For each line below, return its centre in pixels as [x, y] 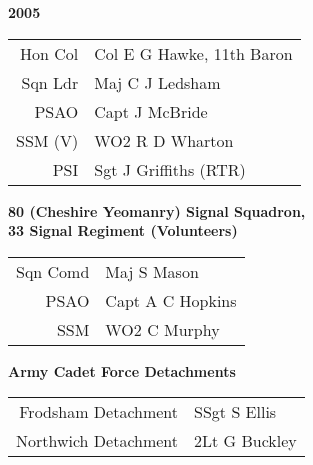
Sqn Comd [53, 271]
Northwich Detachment [97, 441]
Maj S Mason [152, 271]
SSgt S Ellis [235, 412]
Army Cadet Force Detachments [122, 370]
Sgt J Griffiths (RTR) [170, 169]
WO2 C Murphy [162, 329]
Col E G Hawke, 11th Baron [193, 53]
